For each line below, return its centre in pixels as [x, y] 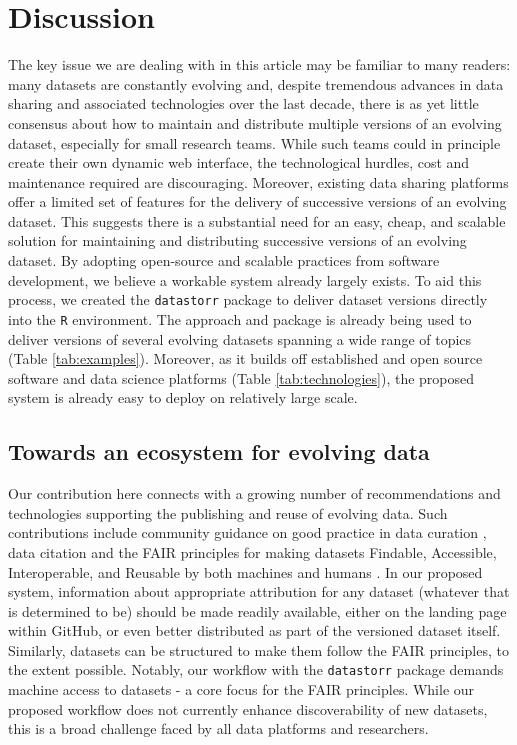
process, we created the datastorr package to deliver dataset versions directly [248, 299]
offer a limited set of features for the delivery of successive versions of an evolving [257, 201]
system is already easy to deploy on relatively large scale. [183, 397]
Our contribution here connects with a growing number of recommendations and [254, 493]
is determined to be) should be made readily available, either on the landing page [257, 610]
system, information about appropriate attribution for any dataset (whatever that [259, 591]
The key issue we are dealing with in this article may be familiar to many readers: [259, 64]
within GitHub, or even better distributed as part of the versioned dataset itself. [254, 630]
